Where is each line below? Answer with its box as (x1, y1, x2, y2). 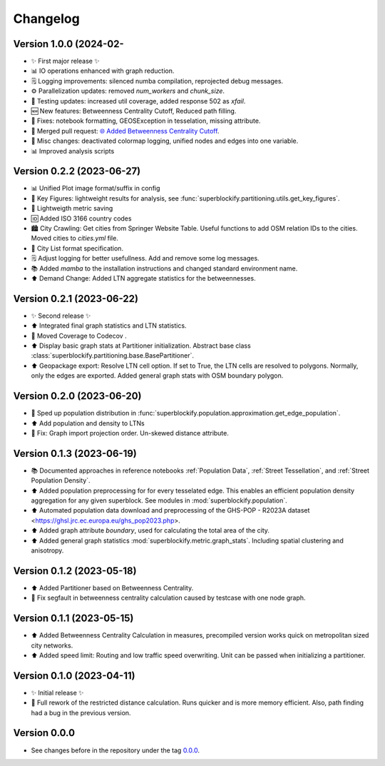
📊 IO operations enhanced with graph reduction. (31, 66, 175, 75)
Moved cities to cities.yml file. (31, 234, 119, 243)
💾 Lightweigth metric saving (31, 204, 113, 213)
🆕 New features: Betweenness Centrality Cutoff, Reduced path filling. (31, 107, 237, 116)
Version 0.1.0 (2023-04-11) (13, 670, 135, 682)
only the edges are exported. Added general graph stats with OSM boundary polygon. (31, 371, 284, 380)
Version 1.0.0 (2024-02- (13, 38, 124, 50)
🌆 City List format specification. (31, 243, 124, 253)
